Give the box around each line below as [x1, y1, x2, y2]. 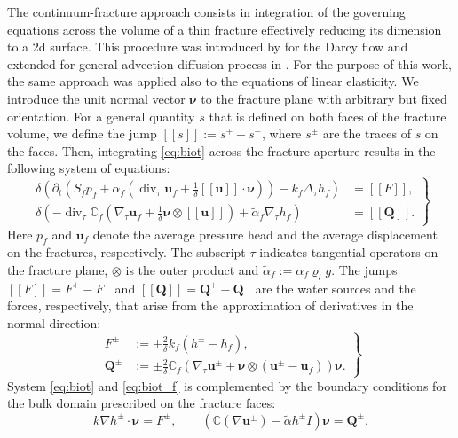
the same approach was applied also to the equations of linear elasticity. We [7, 72, 419, 90]
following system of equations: [7, 159, 170, 177]
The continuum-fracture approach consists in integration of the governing [7, 3, 406, 20]
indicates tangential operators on [259, 243, 438, 262]
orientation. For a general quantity [7, 106, 195, 125]
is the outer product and [125, 260, 259, 278]
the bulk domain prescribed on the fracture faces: [7, 394, 276, 412]
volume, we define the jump [7, 124, 157, 143]
